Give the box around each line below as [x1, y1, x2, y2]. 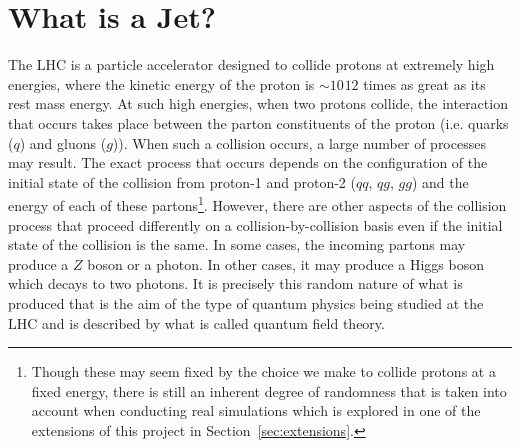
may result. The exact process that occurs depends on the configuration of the [8, 152, 488, 173]
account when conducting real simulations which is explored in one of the [31, 400, 481, 421]
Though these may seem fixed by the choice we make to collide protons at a [31, 361, 496, 382]
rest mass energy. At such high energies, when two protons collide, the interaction [8, 93, 508, 114]
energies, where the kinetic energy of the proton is [8, 73, 315, 94]
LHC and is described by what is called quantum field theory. [8, 312, 385, 333]
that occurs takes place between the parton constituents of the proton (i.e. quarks [8, 112, 509, 133]
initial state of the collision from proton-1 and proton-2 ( [8, 171, 356, 192]
